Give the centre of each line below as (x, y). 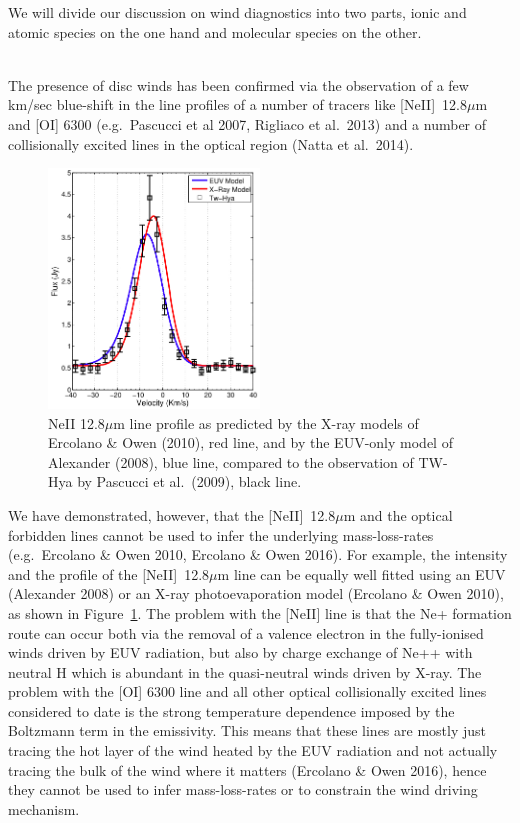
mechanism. (44, 808)
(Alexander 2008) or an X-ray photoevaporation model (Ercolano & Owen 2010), (256, 593)
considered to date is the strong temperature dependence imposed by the (231, 710)
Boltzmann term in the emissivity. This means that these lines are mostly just (247, 730)
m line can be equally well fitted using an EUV (361, 573)
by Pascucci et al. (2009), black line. (189, 481)
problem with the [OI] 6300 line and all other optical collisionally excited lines (247, 691)
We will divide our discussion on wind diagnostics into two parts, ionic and (237, 12)
